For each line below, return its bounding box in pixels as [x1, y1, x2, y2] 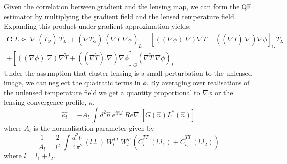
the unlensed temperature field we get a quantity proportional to [4, 87, 200, 97]
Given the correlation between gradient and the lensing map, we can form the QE [4, 1, 252, 11]
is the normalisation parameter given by [33, 123, 154, 133]
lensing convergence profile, [4, 97, 87, 107]
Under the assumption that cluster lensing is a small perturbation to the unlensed [4, 68, 252, 78]
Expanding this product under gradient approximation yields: [4, 21, 191, 31]
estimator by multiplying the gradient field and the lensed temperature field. [4, 11, 236, 21]
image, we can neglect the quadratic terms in [4, 78, 141, 88]
